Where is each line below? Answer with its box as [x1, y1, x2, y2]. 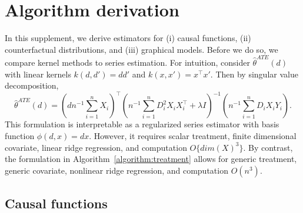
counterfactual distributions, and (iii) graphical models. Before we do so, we [5, 43, 278, 55]
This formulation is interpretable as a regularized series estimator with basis [5, 118, 279, 130]
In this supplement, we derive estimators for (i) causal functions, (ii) [5, 32, 251, 44]
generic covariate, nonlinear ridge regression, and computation [5, 164, 228, 176]
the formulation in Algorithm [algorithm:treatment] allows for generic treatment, [5, 153, 297, 165]
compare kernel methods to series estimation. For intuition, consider [5, 56, 250, 69]
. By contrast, [243, 141, 293, 153]
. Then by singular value [210, 67, 298, 80]
